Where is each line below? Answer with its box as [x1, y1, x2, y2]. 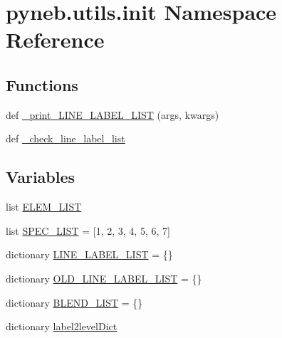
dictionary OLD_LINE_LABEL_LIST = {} [6, 270, 202, 285]
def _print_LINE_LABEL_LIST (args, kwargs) [6, 107, 219, 122]
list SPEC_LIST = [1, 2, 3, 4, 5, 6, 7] [6, 223, 170, 238]
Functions [6, 73, 78, 95]
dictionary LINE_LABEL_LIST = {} [6, 247, 173, 262]
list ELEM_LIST [6, 199, 82, 214]
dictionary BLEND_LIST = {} [6, 295, 143, 310]
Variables [6, 166, 75, 188]
